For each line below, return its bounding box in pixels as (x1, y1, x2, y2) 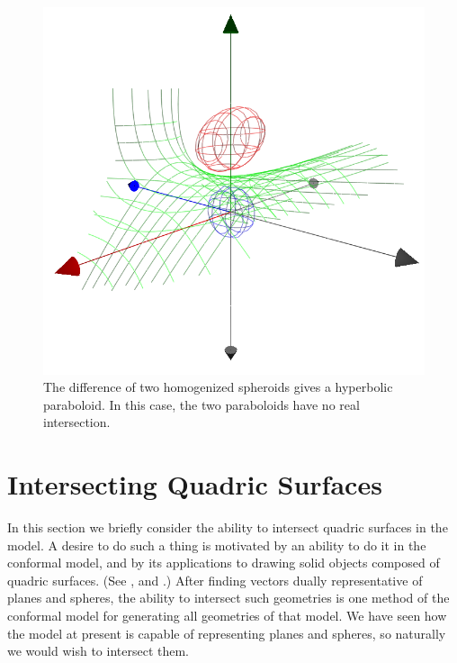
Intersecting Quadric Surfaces (7, 466, 382, 503)
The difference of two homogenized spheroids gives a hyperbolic (43, 377, 393, 396)
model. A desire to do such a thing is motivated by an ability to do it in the (7, 535, 426, 554)
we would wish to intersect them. (7, 641, 189, 660)
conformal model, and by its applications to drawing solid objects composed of (7, 553, 440, 572)
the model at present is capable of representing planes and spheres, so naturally (7, 623, 446, 642)
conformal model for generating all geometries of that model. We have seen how (7, 606, 447, 625)
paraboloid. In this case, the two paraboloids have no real (43, 395, 360, 413)
